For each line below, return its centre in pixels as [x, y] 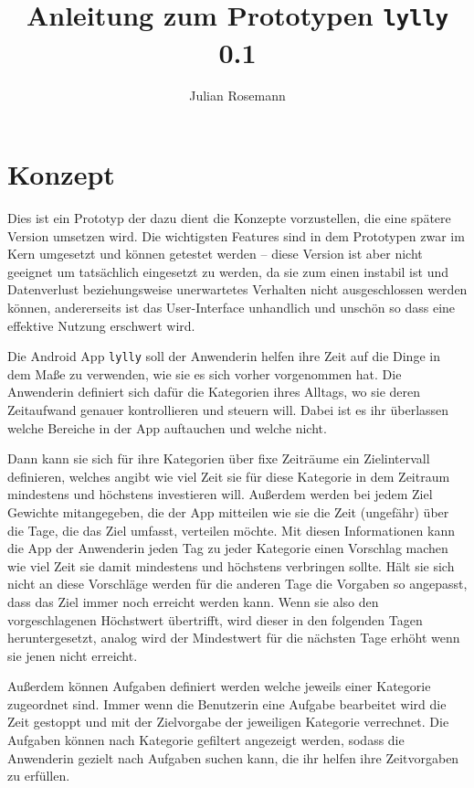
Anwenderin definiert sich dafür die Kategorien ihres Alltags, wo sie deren [214, 392]
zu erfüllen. [39, 776]
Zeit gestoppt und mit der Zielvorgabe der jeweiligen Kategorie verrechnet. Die [228, 722]
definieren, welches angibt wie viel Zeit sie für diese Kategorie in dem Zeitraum [229, 476]
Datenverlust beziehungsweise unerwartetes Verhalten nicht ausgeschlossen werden [237, 289]
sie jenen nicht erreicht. [73, 655]
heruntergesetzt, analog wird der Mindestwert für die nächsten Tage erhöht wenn [234, 638]
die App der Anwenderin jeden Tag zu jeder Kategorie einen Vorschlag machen [228, 548]
